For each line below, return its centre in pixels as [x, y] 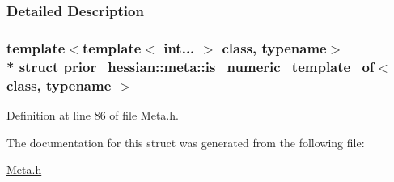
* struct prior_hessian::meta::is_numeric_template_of [191, 66]
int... [179, 47]
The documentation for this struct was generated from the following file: [186, 142]
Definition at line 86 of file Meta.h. [93, 114]
